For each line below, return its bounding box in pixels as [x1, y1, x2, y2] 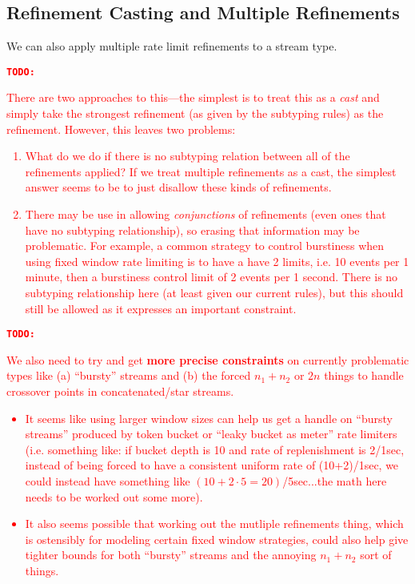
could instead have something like [25, 472, 190, 489]
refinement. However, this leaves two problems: [6, 120, 236, 137]
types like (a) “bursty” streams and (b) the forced [6, 367, 251, 384]
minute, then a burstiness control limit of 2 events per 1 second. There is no [25, 268, 398, 285]
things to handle [324, 367, 404, 384]
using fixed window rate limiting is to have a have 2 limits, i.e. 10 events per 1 [25, 252, 409, 269]
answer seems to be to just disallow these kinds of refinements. [25, 179, 332, 195]
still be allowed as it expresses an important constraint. [25, 300, 297, 316]
